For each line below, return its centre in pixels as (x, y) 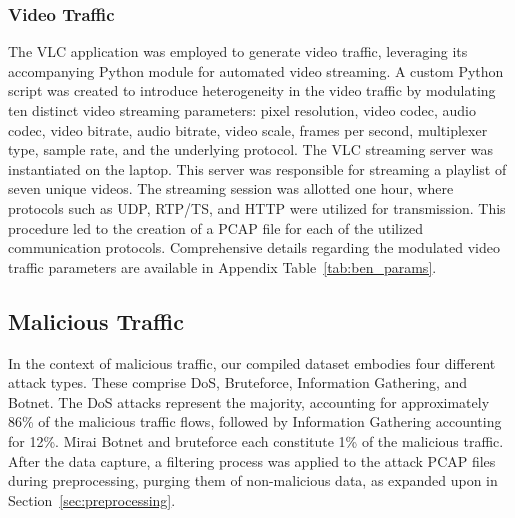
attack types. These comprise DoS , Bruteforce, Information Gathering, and (238, 382)
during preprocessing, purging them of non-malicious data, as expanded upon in (253, 480)
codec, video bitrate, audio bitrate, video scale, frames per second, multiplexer (248, 129)
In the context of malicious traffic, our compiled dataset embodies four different (252, 362)
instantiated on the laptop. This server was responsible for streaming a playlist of (257, 168)
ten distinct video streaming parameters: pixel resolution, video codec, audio (242, 110)
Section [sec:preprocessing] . (92, 499)
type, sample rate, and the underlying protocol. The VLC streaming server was (250, 149)
